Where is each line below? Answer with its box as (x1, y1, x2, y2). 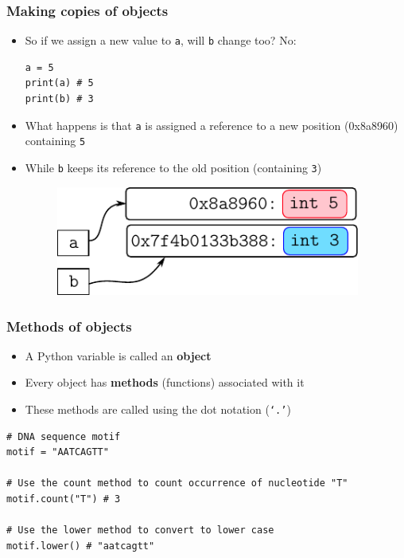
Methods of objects (6, 316, 132, 336)
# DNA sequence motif (6, 430, 121, 442)
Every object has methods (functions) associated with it (25, 374, 305, 391)
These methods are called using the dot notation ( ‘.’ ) (25, 401, 291, 417)
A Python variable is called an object (25, 347, 212, 363)
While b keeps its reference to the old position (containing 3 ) (25, 159, 322, 175)
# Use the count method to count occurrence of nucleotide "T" (6, 477, 348, 489)
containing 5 (25, 132, 86, 149)
